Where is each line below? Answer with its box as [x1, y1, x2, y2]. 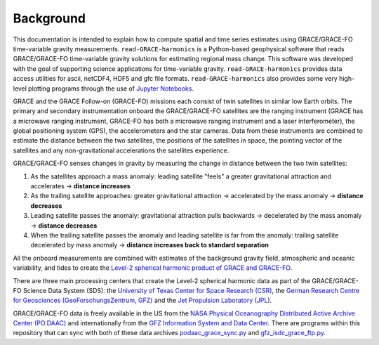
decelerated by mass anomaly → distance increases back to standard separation [30, 241, 270, 249]
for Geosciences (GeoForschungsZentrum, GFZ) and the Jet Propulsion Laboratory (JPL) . [13, 296, 272, 305]
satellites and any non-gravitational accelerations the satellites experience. [13, 146, 230, 155]
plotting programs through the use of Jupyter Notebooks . [28, 84, 194, 93]
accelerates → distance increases [30, 182, 131, 190]
